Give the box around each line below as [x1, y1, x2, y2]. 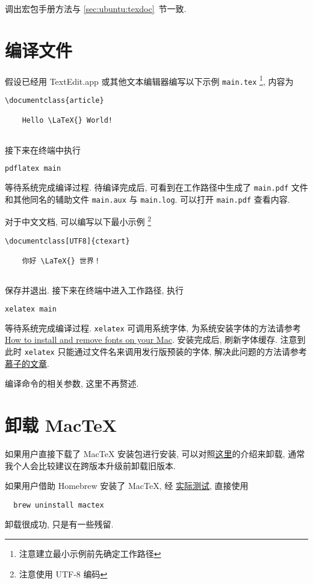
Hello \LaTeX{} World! [22, 116, 113, 125]
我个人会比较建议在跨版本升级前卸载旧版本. [5, 459, 176, 472]
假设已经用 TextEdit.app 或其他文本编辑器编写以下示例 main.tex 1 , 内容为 [5, 73, 294, 87]
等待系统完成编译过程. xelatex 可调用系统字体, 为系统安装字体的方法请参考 [5, 321, 301, 334]
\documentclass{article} [5, 96, 104, 105]
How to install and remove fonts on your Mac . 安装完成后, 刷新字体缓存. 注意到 [5, 333, 306, 346]
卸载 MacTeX [5, 413, 117, 437]
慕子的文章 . [5, 357, 49, 369]
